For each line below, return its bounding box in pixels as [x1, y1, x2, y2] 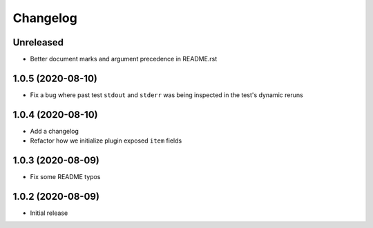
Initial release [30, 209, 68, 217]
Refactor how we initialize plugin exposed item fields [30, 136, 182, 145]
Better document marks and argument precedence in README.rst [30, 55, 218, 63]
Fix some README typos [30, 173, 101, 181]
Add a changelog [30, 127, 79, 135]
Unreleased [12, 37, 64, 48]
